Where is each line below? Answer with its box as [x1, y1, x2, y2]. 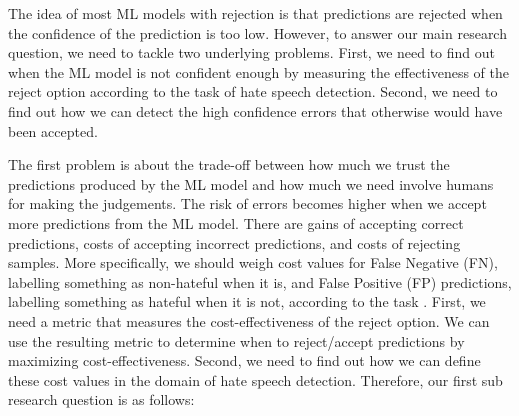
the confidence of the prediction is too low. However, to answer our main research [8, 22, 507, 43]
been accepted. [8, 120, 98, 141]
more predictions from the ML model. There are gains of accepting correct [8, 212, 464, 233]
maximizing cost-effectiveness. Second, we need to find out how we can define [8, 350, 481, 371]
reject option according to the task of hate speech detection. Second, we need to [8, 81, 498, 102]
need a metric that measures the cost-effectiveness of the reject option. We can [8, 310, 490, 331]
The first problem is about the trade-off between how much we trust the [8, 154, 450, 175]
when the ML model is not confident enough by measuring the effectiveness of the [8, 61, 510, 82]
